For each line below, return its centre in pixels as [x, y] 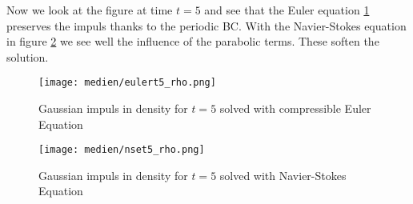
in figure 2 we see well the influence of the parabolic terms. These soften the [193, 41]
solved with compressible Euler [295, 108]
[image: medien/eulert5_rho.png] [127, 83]
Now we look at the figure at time [90, 10]
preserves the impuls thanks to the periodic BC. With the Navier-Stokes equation [206, 25]
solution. [28, 56]
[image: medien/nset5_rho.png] [122, 150]
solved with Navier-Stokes [283, 175]
